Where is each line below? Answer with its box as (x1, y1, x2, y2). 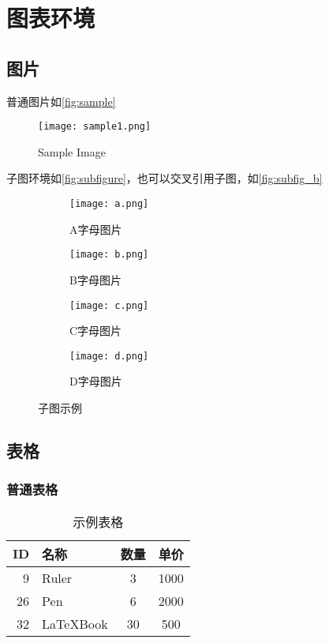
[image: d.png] (69, 350, 149, 362)
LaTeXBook (42, 614, 108, 633)
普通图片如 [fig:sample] (6, 92, 116, 109)
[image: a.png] (69, 198, 149, 210)
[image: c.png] (69, 299, 149, 311)
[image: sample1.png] (38, 121, 151, 133)
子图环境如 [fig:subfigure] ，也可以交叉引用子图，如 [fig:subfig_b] (6, 170, 323, 186)
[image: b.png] (69, 249, 149, 261)
